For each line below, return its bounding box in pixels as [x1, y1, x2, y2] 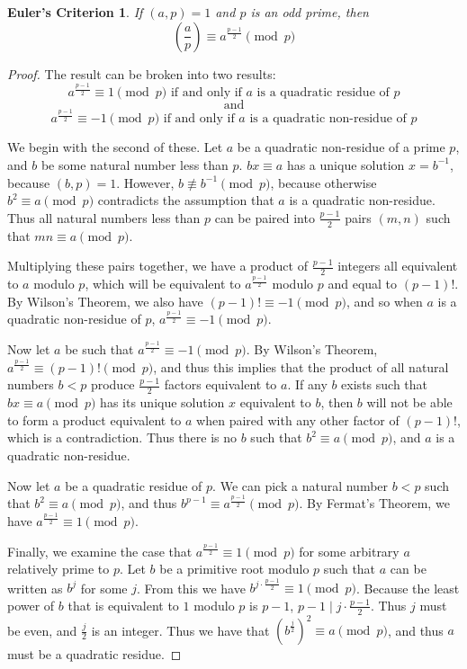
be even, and [7, 620, 77, 639]
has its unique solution [100, 393, 225, 412]
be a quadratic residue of [65, 476, 202, 495]
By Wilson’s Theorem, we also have [7, 291, 203, 310]
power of [7, 595, 55, 614]
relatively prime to [7, 559, 110, 578]
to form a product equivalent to [7, 410, 182, 429]
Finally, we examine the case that [7, 541, 193, 560]
